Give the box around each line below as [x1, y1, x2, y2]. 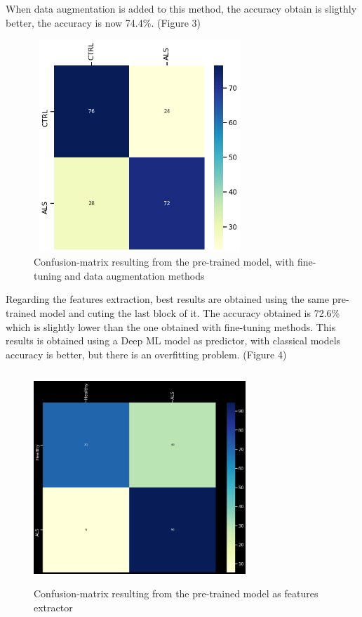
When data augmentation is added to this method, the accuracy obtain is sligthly [6, 1, 357, 15]
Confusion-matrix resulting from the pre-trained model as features [34, 586, 319, 601]
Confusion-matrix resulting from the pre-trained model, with [34, 254, 295, 269]
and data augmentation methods [65, 268, 205, 282]
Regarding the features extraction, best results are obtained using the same [6, 292, 329, 306]
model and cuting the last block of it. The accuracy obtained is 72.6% [39, 305, 340, 320]
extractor [34, 599, 73, 614]
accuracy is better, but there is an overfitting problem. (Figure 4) [6, 346, 287, 361]
